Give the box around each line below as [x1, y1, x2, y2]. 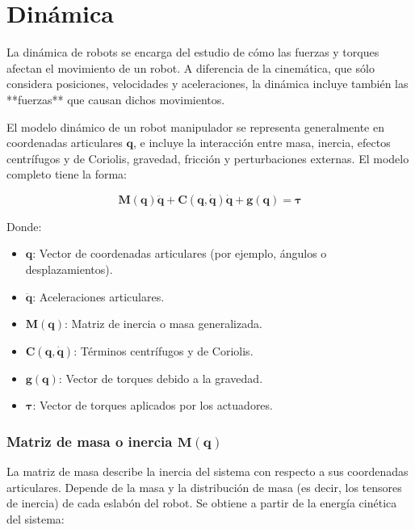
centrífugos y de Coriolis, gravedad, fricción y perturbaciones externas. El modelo [6, 149, 409, 166]
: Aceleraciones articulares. [32, 288, 165, 305]
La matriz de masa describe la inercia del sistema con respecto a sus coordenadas [6, 463, 409, 480]
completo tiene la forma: [6, 166, 127, 183]
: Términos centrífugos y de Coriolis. [73, 342, 254, 359]
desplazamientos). [25, 261, 113, 278]
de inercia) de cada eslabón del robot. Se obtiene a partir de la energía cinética [6, 494, 397, 511]
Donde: [6, 217, 42, 234]
